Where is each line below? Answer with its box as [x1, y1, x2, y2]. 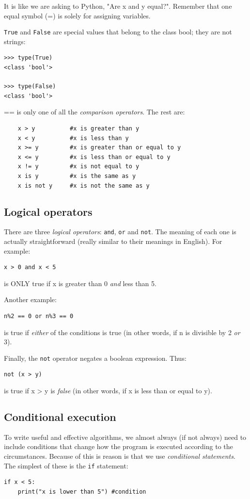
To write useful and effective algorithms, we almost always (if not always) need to [4, 432, 247, 442]
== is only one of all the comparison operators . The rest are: [4, 107, 185, 117]
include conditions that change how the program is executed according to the [4, 441, 233, 451]
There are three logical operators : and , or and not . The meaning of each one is [4, 226, 236, 237]
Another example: [4, 294, 57, 305]
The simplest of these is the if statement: [4, 460, 128, 470]
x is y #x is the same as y [17, 172, 136, 179]
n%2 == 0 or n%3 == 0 [4, 312, 74, 320]
